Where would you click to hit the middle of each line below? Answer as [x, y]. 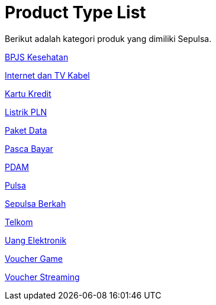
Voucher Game [34, 258]
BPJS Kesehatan [37, 57]
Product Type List [75, 12]
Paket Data [26, 130]
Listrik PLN [26, 112]
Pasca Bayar [29, 148]
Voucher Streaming [42, 277]
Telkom [19, 222]
